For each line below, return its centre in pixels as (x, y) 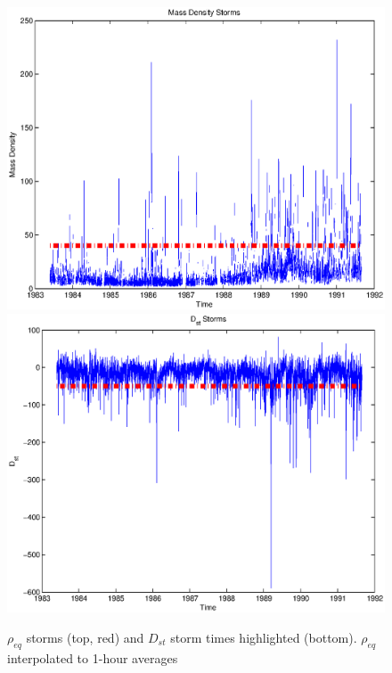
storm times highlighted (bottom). (264, 638)
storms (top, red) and (85, 638)
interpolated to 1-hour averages (93, 657)
